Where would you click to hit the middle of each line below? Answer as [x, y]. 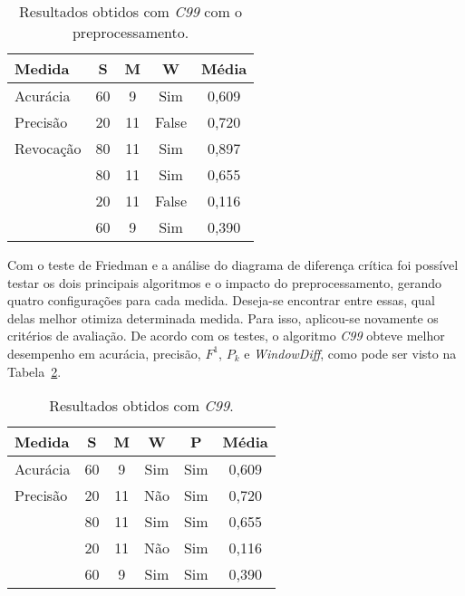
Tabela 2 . [34, 371]
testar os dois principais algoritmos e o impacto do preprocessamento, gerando [225, 282]
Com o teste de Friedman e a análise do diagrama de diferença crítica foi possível [233, 264]
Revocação [48, 148]
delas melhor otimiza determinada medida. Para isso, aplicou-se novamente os [223, 317]
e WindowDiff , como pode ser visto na [350, 353]
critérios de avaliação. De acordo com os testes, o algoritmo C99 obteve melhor [226, 336]
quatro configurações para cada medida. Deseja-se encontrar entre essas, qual [221, 300]
